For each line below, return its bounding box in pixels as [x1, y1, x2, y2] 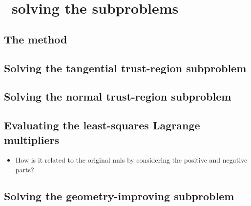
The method [4, 31, 67, 46]
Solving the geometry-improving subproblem [4, 188, 234, 203]
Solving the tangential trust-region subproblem [4, 60, 247, 75]
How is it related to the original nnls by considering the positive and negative [15, 155, 248, 165]
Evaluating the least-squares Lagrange [4, 118, 200, 133]
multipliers [4, 132, 60, 147]
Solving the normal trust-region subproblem [4, 89, 231, 104]
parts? [15, 164, 34, 174]
